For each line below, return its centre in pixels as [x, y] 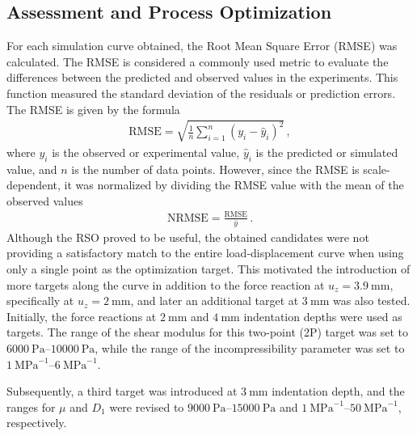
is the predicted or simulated [327, 152]
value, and [32, 169]
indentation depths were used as [323, 316]
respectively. [37, 423]
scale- [377, 169]
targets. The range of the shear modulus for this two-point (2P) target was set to [208, 332]
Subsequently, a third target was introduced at [122, 391]
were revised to [147, 406]
